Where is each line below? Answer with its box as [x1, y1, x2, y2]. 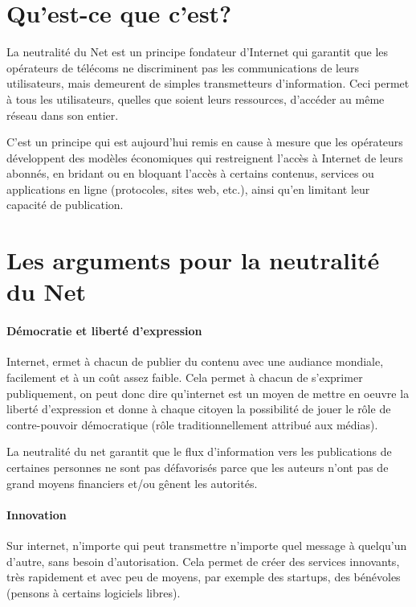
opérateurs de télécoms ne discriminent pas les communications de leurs [6, 59, 359, 76]
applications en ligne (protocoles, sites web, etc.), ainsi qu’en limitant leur [6, 180, 370, 197]
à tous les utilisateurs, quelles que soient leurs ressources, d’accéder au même [6, 90, 385, 107]
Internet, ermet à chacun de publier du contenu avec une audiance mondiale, [6, 353, 384, 370]
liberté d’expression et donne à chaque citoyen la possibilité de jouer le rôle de [6, 400, 391, 417]
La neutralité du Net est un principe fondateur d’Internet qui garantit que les [6, 43, 389, 60]
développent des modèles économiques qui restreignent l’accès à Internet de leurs [6, 149, 403, 166]
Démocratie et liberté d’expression [6, 322, 202, 339]
